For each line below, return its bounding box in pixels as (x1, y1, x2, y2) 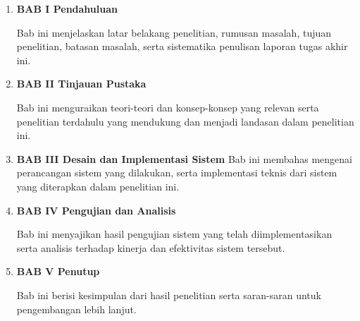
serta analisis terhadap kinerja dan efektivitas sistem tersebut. (16, 240, 285, 255)
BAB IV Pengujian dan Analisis (16, 202, 176, 217)
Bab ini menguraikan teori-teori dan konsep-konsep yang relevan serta (16, 99, 319, 114)
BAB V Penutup (16, 264, 100, 279)
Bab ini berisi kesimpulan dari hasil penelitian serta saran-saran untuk (16, 287, 321, 302)
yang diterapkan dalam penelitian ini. (16, 178, 180, 193)
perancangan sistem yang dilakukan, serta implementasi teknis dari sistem (16, 165, 337, 180)
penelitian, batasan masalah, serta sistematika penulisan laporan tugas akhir (16, 39, 348, 54)
